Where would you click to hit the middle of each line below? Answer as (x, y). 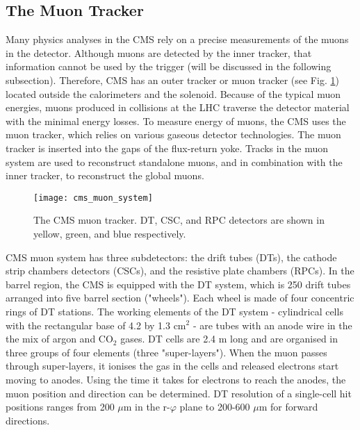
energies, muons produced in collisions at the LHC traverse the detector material (178, 107)
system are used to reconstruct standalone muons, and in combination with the (174, 162)
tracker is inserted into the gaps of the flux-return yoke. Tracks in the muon (167, 148)
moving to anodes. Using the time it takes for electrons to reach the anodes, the (176, 379)
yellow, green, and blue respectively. (110, 233)
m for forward (288, 407)
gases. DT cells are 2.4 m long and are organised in (229, 339)
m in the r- (147, 407)
